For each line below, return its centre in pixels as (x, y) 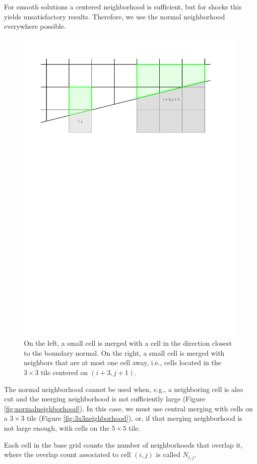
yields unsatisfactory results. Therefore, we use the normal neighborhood (115, 16)
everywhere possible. (35, 26)
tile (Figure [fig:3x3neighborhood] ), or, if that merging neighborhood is (134, 418)
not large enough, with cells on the (57, 428)
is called (168, 454)
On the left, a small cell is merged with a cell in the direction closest (128, 343)
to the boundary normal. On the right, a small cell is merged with (124, 352)
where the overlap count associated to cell (67, 454)
